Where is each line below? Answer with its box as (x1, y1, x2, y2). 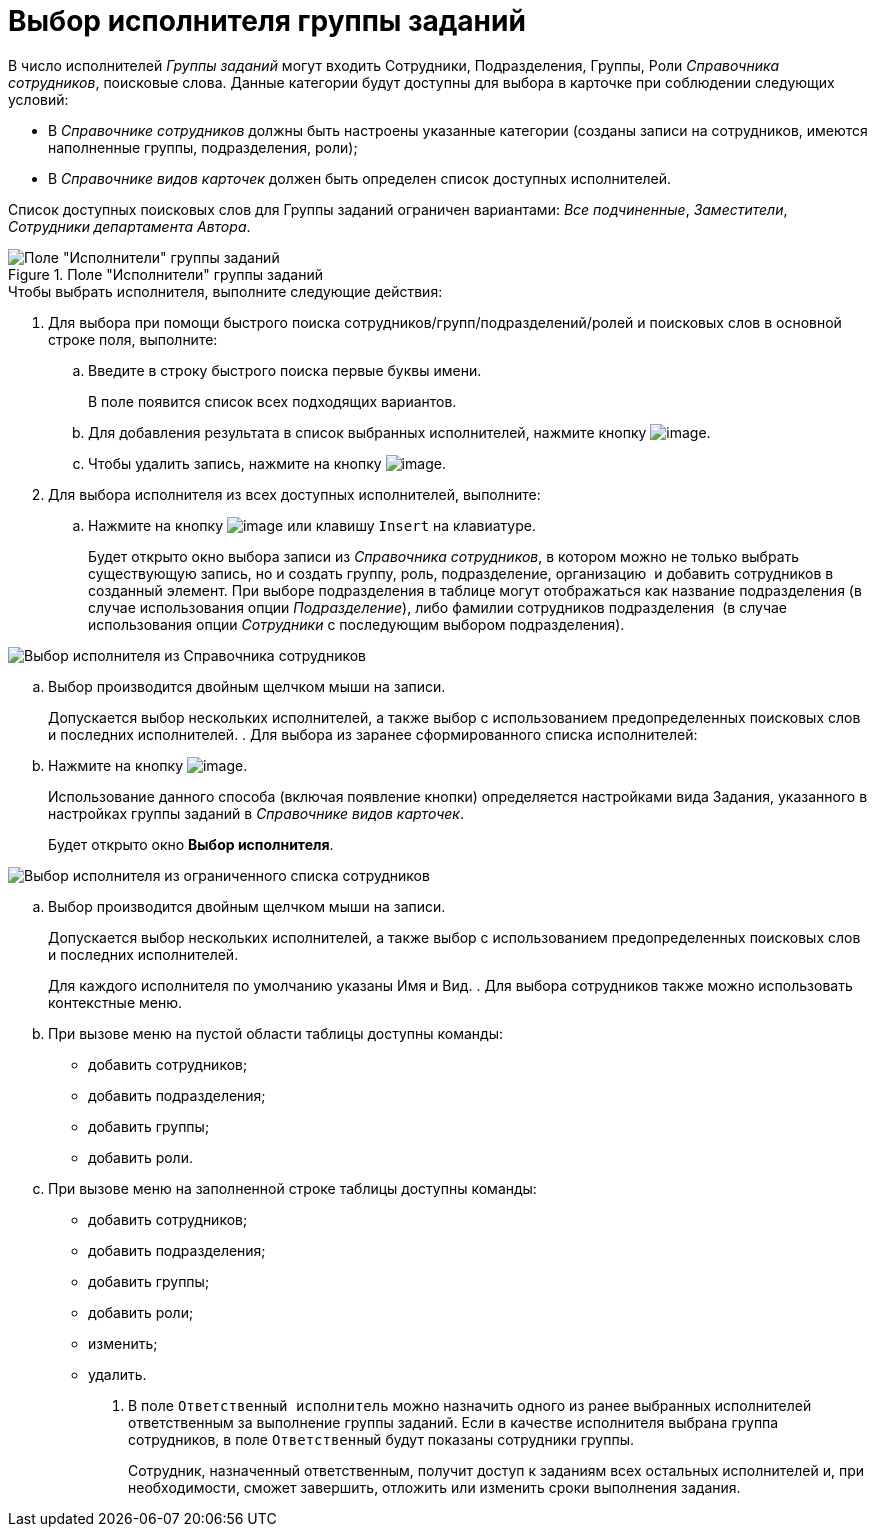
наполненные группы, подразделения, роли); (48, 138, 358, 156)
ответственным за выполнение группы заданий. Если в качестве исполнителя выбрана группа (128, 1413, 779, 1431)
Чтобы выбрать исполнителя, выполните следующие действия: (8, 282, 443, 300)
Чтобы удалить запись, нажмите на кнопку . (88, 454, 446, 472)
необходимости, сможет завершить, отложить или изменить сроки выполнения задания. (128, 1478, 741, 1496)
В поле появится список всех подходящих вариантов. (88, 392, 457, 410)
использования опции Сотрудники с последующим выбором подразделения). (88, 615, 625, 633)
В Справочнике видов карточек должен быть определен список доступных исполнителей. (48, 169, 672, 187)
